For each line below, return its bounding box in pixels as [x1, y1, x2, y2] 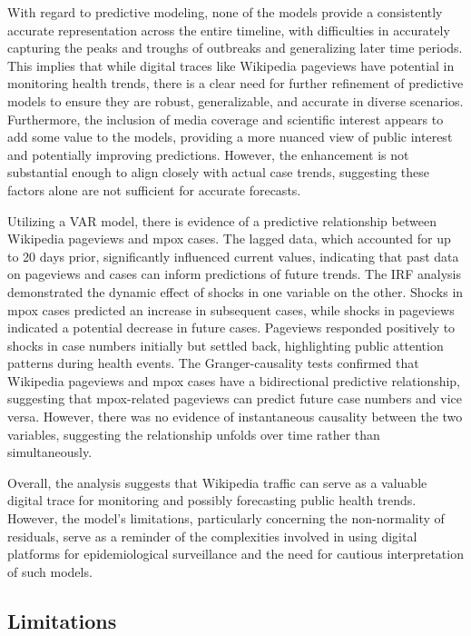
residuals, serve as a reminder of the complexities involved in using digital [7, 526, 417, 545]
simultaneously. [7, 442, 93, 462]
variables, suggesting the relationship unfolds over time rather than [7, 424, 380, 443]
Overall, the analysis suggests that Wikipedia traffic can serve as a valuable [7, 472, 427, 492]
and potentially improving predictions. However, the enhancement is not [7, 144, 409, 164]
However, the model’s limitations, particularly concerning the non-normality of [7, 509, 445, 528]
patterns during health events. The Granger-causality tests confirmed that [7, 353, 419, 373]
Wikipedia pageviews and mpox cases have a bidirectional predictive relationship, [7, 371, 460, 390]
